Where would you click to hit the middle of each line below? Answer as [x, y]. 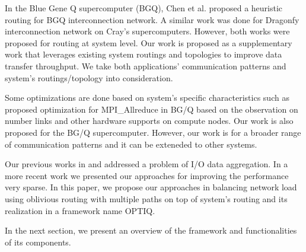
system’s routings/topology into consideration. [89, 77]
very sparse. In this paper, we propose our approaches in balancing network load [151, 187]
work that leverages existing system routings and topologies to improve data [144, 54]
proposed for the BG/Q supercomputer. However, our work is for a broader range [153, 132]
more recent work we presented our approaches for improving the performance [147, 175]
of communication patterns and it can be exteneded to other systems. [131, 144]
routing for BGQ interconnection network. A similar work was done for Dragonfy [152, 19]
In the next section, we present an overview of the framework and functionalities [151, 230]
